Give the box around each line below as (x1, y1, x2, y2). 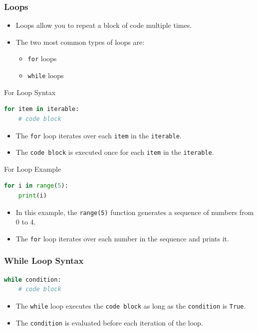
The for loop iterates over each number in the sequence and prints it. (15, 233, 229, 243)
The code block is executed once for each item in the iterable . (15, 147, 214, 157)
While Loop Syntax (4, 254, 84, 267)
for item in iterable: (4, 106, 79, 113)
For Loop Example (4, 163, 61, 174)
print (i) (18, 192, 47, 199)
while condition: (4, 276, 61, 283)
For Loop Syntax (4, 87, 56, 97)
